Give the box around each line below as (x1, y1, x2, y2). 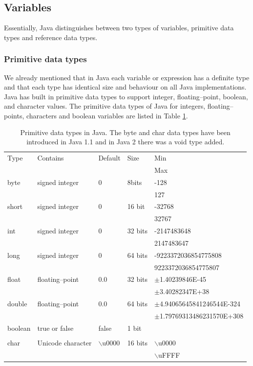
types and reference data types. (4, 32, 98, 42)
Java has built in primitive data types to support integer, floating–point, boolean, (4, 91, 248, 101)
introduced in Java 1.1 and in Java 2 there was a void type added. (26, 137, 225, 147)
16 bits (127, 337, 148, 347)
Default (98, 153, 121, 163)
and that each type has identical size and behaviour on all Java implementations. (4, 82, 247, 92)
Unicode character (37, 337, 92, 347)
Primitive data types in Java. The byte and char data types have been (20, 127, 231, 137)
